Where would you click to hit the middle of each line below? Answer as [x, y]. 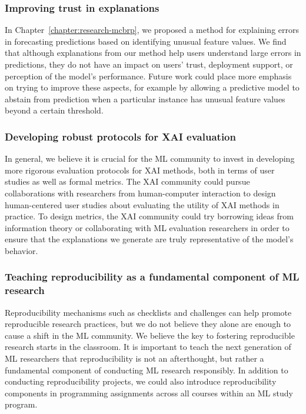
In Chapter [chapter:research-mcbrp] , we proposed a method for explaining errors [152, 30]
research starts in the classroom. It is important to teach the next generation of [148, 347]
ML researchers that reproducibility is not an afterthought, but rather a [134, 358]
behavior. [21, 250]
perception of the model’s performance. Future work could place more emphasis [148, 76]
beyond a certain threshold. [54, 110]
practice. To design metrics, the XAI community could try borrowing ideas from [149, 216]
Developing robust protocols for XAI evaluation [120, 136]
